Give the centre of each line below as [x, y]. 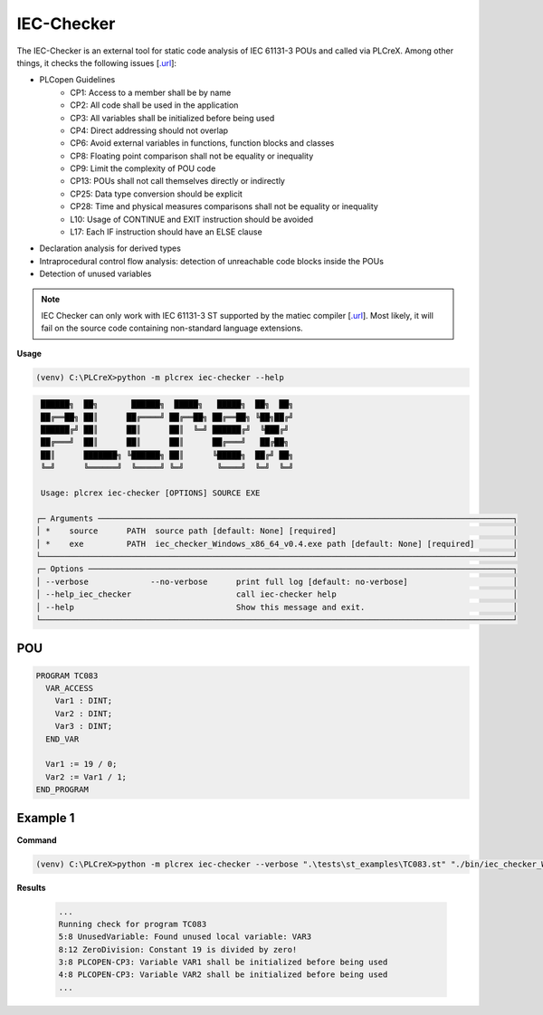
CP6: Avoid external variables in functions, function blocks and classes [202, 143]
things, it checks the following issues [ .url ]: [96, 62]
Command [37, 840]
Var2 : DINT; [84, 713]
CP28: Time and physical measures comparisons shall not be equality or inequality [224, 206]
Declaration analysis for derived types [110, 248]
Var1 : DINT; [84, 701]
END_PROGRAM [62, 790]
